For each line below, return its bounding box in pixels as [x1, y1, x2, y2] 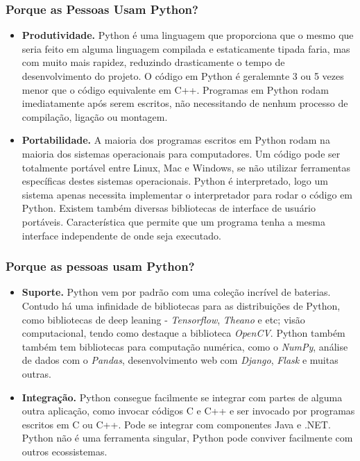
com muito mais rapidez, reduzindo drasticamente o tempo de [22, 55, 285, 69]
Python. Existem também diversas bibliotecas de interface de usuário [22, 201, 316, 215]
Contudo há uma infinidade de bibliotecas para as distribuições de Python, [22, 298, 341, 312]
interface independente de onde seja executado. [22, 228, 221, 242]
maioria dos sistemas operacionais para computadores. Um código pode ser [22, 146, 341, 160]
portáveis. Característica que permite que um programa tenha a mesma [22, 214, 325, 228]
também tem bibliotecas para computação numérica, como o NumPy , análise [22, 339, 348, 353]
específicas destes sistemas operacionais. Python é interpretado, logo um [22, 174, 328, 188]
